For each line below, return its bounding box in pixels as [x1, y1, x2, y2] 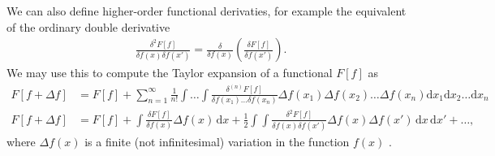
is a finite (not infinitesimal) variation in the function [84, 133, 350, 150]
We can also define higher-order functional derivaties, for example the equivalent [6, 2, 407, 19]
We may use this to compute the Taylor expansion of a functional [6, 64, 333, 81]
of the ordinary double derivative [6, 18, 170, 35]
